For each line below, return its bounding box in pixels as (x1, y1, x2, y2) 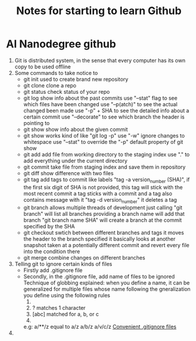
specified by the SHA (23, 222, 75, 229)
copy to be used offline (14, 63, 71, 70)
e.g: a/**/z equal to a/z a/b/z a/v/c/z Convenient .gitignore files (23, 323, 177, 330)
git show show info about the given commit (23, 126, 128, 133)
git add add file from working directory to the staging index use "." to (23, 150, 190, 158)
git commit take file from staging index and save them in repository (23, 163, 186, 170)
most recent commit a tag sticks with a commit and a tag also (23, 190, 172, 197)
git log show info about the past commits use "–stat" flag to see (23, 94, 178, 101)
